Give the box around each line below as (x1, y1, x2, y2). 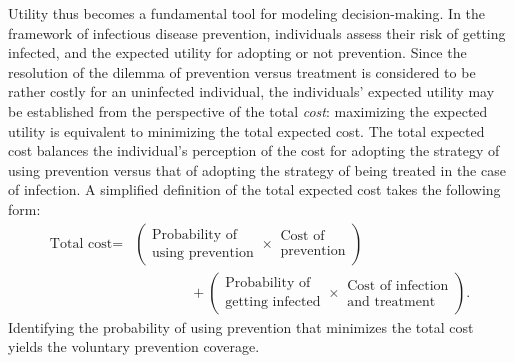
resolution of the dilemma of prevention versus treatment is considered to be (8, 61, 476, 82)
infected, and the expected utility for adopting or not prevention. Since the (8, 42, 467, 63)
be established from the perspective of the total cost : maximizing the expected (8, 100, 488, 121)
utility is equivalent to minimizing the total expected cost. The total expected (8, 120, 485, 141)
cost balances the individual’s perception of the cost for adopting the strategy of (8, 140, 500, 161)
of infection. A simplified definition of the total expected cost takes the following (8, 179, 501, 200)
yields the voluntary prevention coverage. (8, 336, 260, 357)
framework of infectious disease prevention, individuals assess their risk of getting (8, 22, 506, 43)
